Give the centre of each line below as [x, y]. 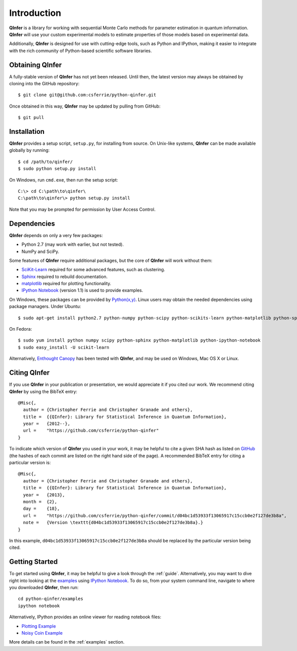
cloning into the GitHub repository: [44, 84]
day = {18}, [41, 509]
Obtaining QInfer [35, 65]
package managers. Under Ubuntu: [45, 306]
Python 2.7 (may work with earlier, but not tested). [73, 244]
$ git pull [31, 118]
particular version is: [30, 463]
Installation [27, 132]
